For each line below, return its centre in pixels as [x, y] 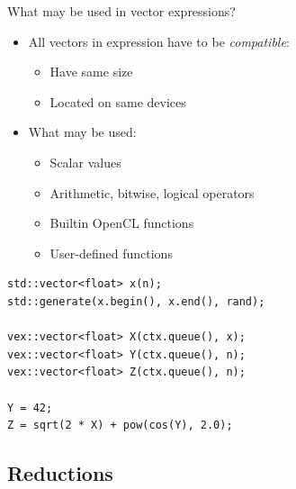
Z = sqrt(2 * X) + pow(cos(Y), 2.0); [120, 426]
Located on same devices [118, 101]
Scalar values [85, 162]
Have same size [91, 72]
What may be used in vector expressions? [121, 11]
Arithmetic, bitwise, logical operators [152, 192]
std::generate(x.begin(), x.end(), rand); [136, 301]
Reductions [60, 473]
